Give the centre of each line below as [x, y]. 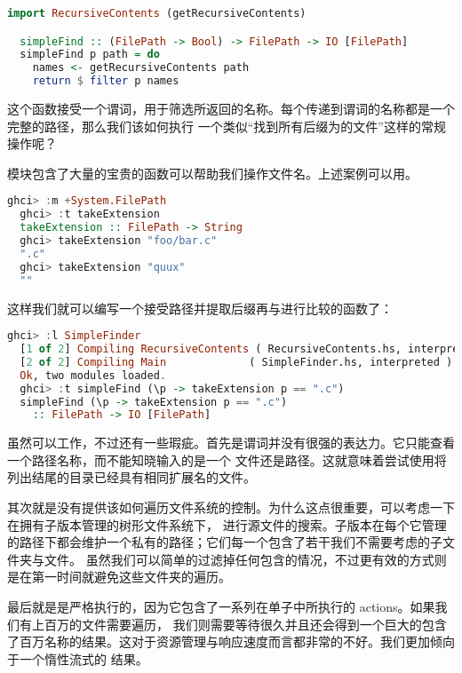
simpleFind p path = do [90, 55]
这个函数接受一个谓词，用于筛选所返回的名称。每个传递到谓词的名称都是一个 [231, 109]
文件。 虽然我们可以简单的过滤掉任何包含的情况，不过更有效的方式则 [245, 559]
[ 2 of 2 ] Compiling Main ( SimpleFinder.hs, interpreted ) [236, 362]
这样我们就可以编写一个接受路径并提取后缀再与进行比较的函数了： [200, 308]
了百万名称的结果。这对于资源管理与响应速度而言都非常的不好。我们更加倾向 [231, 641]
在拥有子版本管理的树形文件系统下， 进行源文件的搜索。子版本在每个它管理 [227, 524]
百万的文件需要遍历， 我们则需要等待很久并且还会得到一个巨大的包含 [245, 624]
